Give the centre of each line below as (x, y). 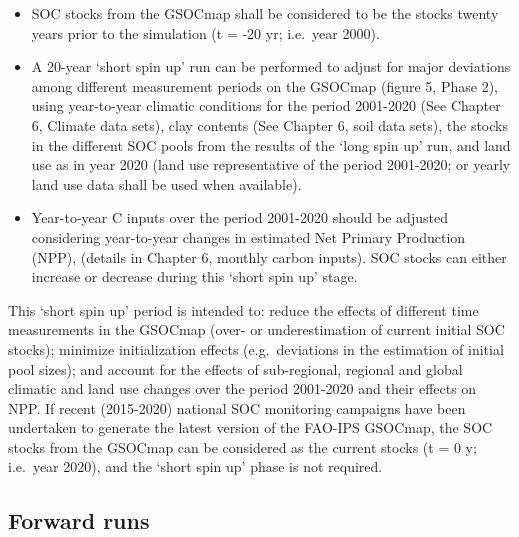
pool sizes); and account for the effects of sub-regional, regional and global (235, 368)
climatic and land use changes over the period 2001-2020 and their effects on (242, 388)
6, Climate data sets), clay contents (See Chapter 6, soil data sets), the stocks (269, 124)
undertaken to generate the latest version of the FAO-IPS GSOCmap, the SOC (250, 427)
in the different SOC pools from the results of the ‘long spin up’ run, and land (271, 144)
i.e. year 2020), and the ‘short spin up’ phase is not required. (195, 466)
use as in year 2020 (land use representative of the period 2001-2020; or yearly (271, 164)
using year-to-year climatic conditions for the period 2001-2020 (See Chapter (266, 105)
